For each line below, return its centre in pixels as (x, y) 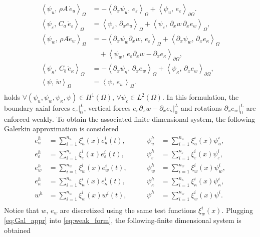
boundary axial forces (37, 108)
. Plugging (237, 210)
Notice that (22, 210)
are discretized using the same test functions (128, 210)
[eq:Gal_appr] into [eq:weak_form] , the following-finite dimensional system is (123, 220)
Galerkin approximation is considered (61, 129)
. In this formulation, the (200, 97)
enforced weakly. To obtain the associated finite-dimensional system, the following (130, 118)
